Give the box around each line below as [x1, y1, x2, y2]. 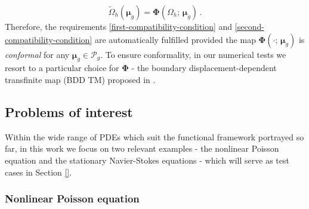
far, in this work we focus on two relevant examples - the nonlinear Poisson [5, 142, 279, 155]
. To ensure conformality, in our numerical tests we [100, 48, 286, 60]
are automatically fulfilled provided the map [94, 33, 256, 45]
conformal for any [5, 48, 70, 60]
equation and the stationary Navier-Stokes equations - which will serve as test [5, 153, 289, 166]
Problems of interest [5, 102, 133, 121]
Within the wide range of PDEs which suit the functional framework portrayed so [5, 130, 304, 143]
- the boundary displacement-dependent [131, 62, 277, 74]
